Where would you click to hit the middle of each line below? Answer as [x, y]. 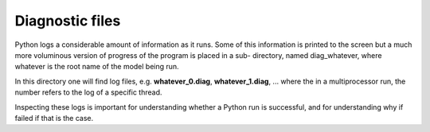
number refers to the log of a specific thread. [88, 92]
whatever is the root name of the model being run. [97, 67]
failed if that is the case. [54, 118]
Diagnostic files [68, 21]
